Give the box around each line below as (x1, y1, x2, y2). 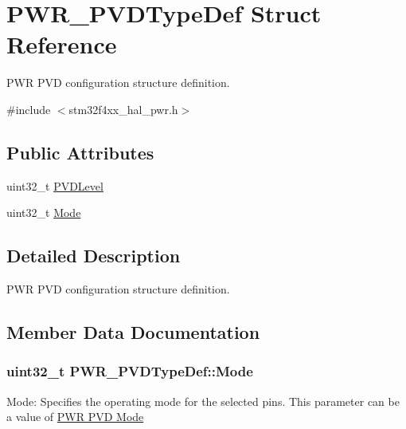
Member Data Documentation (6, 320, 260, 344)
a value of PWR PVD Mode (6, 408, 144, 425)
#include (6, 100, 51, 117)
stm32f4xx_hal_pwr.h (68, 100, 178, 117)
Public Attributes (6, 140, 154, 164)
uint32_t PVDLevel (6, 177, 103, 194)
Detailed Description (6, 243, 181, 268)
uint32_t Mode (6, 204, 81, 221)
